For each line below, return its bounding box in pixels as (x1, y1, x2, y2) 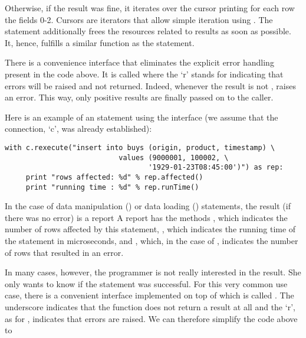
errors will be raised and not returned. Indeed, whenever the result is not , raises (5, 79, 296, 92)
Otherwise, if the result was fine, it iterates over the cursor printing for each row (5, 2, 295, 14)
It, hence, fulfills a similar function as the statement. (5, 36, 195, 48)
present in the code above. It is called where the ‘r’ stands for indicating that (5, 67, 284, 80)
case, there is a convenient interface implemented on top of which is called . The (5, 289, 294, 301)
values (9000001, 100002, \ (119, 153, 229, 162)
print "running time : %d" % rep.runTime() (25, 183, 199, 191)
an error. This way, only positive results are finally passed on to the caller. (5, 91, 274, 103)
